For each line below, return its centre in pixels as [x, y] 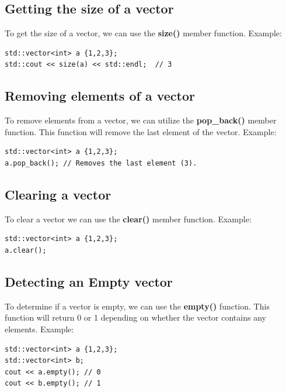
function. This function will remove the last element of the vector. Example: [141, 131]
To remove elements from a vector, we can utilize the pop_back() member [141, 120]
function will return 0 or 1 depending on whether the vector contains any [135, 317]
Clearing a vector [58, 194]
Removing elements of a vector [100, 96]
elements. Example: [39, 329]
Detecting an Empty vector [89, 281]
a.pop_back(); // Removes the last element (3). [101, 163]
